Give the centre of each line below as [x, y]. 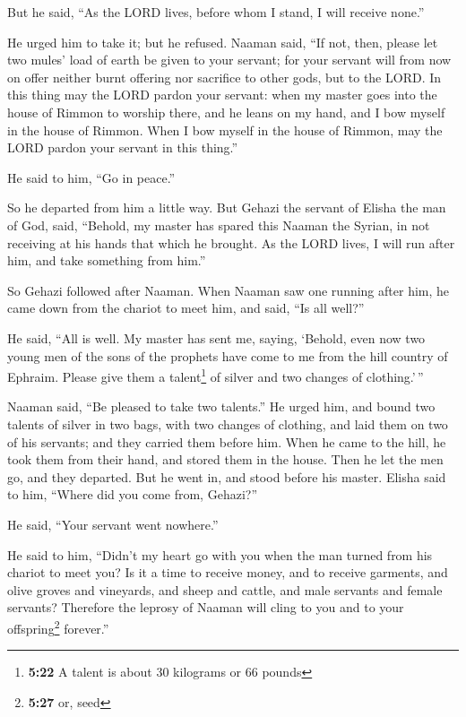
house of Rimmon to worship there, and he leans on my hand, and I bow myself [226, 112]
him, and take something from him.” [107, 260]
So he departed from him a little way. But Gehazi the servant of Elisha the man [227, 207]
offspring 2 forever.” [58, 626]
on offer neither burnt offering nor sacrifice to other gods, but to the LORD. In [224, 77]
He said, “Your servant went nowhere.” [113, 524]
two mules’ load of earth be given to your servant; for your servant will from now [229, 60]
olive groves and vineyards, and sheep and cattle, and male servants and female [225, 589]
